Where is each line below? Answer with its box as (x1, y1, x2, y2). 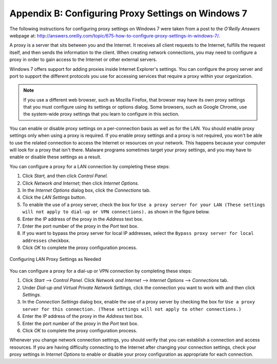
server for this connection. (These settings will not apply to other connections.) (22, 306, 242, 312)
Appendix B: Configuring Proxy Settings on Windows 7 (9, 8, 247, 19)
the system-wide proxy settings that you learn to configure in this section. (23, 111, 180, 117)
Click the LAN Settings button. (22, 194, 87, 200)
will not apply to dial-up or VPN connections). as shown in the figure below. (22, 209, 210, 215)
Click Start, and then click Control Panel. (22, 173, 108, 179)
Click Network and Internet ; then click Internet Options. (22, 180, 140, 186)
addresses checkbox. (22, 237, 70, 244)
